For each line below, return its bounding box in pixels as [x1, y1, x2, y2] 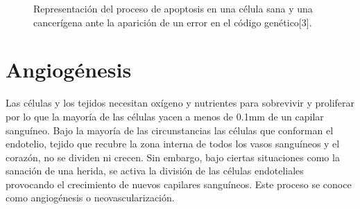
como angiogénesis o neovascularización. [6, 190, 175, 205]
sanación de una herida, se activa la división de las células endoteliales [6, 163, 304, 178]
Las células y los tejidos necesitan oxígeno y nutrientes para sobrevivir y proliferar [6, 96, 355, 110]
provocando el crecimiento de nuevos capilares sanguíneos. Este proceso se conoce [6, 176, 352, 191]
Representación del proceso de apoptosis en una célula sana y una [33, 1, 313, 15]
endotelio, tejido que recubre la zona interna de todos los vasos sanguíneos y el [6, 136, 340, 151]
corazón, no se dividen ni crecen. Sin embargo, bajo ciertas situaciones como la [6, 149, 340, 164]
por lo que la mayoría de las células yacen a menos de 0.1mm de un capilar [6, 109, 324, 123]
